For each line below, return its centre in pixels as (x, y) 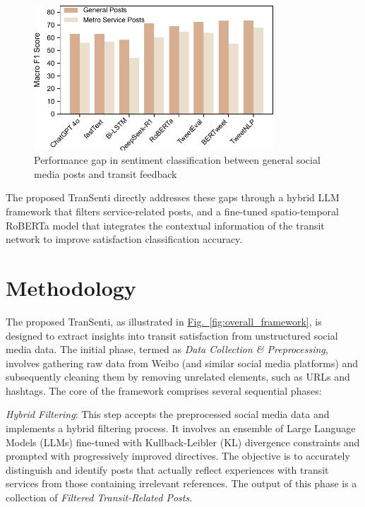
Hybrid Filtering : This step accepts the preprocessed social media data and (168, 414)
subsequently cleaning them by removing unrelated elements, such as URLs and (178, 377)
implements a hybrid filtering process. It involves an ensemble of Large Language (181, 428)
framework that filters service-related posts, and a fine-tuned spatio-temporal (172, 211)
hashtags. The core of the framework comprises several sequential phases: (164, 390)
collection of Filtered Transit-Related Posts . (99, 497)
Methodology (71, 287)
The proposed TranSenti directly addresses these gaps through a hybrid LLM (173, 197)
